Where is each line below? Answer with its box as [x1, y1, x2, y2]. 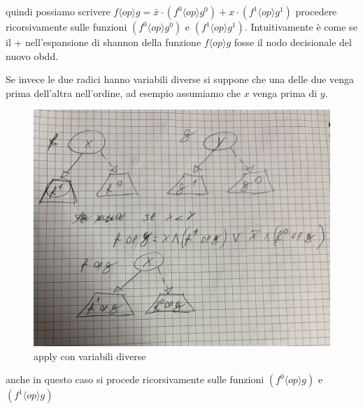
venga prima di [252, 85, 318, 100]
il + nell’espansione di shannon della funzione [6, 35, 201, 49]
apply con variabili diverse [34, 348, 146, 363]
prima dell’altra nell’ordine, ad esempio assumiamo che [6, 85, 241, 100]
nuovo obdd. [6, 48, 59, 63]
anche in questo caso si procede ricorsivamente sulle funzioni [6, 372, 264, 387]
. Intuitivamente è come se [244, 20, 357, 34]
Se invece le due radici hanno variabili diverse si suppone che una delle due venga [6, 72, 355, 87]
